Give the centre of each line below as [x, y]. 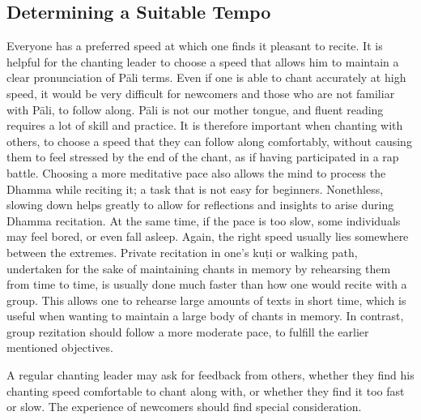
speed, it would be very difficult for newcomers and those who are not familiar [201, 93]
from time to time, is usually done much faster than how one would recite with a [207, 284]
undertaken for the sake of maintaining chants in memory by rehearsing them [199, 268]
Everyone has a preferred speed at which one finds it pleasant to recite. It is [195, 46]
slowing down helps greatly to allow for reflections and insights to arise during [200, 205]
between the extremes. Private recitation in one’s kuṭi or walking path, [182, 252]
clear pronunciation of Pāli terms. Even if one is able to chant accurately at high [206, 77]
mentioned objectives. [60, 347]
